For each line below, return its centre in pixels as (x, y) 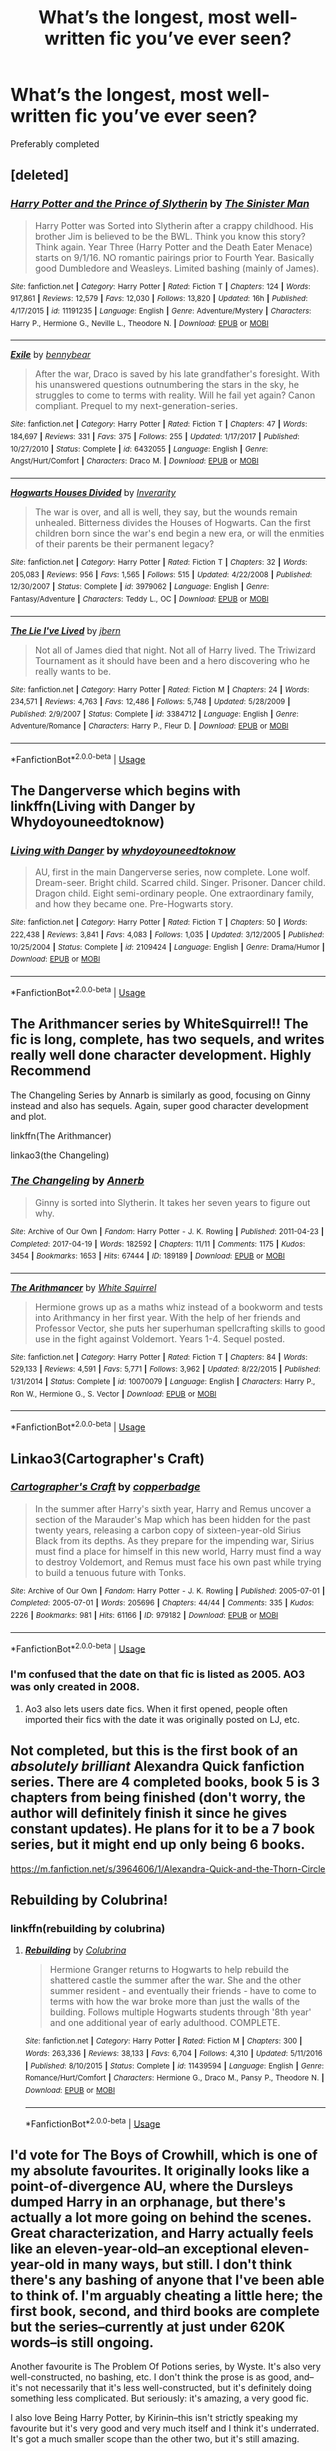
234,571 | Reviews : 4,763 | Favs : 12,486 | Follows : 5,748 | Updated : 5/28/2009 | (150, 702)
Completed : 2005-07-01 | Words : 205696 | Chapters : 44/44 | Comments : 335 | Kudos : (162, 1603)
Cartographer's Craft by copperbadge (105, 1487)
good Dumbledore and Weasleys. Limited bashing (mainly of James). (177, 268)
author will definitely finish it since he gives (149, 1813)
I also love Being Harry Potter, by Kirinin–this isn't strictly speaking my (154, 2417)
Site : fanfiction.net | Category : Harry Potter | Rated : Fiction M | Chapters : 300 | (163, 2041)
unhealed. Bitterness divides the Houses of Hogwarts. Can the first (173, 522)
